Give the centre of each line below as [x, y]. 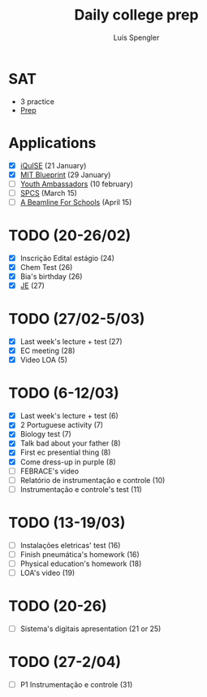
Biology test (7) [45, 434]
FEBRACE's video [50, 471]
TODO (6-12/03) [64, 393]
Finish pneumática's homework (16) [80, 554]
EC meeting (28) [47, 351]
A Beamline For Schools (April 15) [76, 202]
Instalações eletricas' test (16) [70, 545]
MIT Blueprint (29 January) [65, 174]
